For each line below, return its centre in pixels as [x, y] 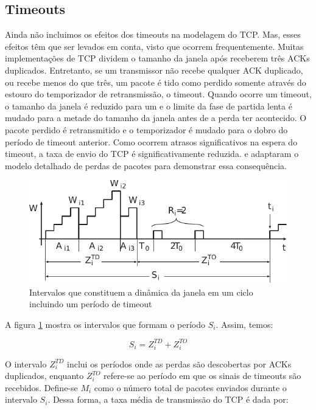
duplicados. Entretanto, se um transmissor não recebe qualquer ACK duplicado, [154, 70]
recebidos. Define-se [41, 387]
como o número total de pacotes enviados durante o [190, 387]
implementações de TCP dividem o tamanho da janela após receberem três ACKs [157, 58]
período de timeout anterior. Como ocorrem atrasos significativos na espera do [151, 141]
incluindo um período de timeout [91, 304]
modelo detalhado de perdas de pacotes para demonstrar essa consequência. [146, 165]
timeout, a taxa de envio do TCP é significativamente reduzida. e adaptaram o [152, 154]
